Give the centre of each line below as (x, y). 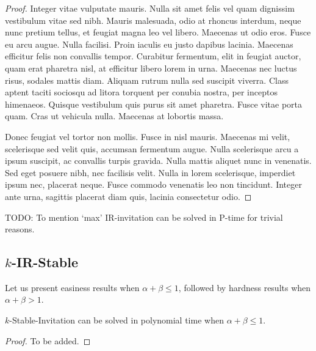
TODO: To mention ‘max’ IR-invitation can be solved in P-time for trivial (144, 217)
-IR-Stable (45, 262)
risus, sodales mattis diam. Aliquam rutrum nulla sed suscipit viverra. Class (147, 80)
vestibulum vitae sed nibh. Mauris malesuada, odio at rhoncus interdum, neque (153, 20)
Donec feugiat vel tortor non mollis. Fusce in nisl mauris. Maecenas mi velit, (148, 136)
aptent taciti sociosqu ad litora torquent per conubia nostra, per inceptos (141, 92)
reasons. (20, 229)
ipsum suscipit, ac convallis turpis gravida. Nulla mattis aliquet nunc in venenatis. (158, 161)
